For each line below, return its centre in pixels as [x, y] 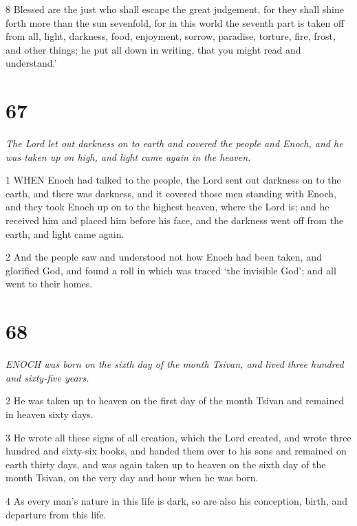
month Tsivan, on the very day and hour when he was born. [132, 478]
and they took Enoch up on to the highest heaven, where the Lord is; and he [167, 207]
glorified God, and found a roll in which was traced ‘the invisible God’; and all [171, 270]
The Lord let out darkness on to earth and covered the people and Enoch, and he [174, 143]
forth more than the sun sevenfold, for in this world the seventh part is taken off [175, 22]
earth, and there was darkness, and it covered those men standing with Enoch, [171, 193]
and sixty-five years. [47, 377]
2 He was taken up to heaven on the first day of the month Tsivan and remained [175, 401]
